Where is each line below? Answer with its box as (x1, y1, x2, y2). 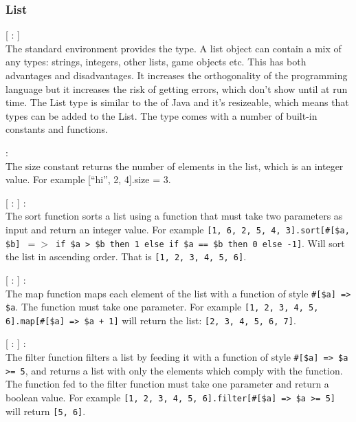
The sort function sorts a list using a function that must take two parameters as (5, 209, 343, 223)
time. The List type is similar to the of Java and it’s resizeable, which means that (5, 95, 349, 109)
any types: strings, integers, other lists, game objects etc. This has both (5, 54, 307, 69)
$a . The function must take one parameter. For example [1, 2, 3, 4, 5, (5, 299, 319, 314)
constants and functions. (5, 122, 108, 136)
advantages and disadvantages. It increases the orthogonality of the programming (5, 68, 348, 82)
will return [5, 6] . (5, 403, 86, 418)
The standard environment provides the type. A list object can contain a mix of (5, 41, 342, 55)
